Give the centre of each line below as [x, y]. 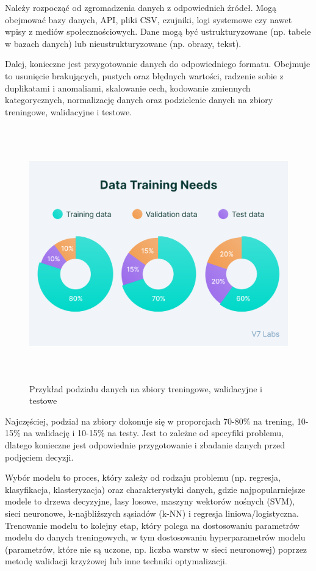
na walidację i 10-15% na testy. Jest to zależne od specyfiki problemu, [153, 433]
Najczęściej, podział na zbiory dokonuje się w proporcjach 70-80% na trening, [150, 421]
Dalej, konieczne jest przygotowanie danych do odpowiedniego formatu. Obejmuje [158, 64]
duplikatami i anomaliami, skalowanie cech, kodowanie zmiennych [128, 88]
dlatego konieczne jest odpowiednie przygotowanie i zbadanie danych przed [145, 445]
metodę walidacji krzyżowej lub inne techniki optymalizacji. [116, 561]
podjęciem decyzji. [39, 457]
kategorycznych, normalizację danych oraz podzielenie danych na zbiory [139, 100]
